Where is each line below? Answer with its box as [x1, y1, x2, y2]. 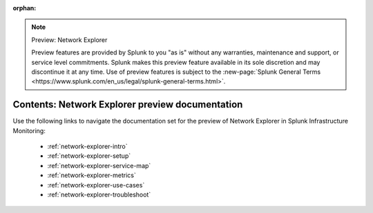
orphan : [12, 4, 37, 12]
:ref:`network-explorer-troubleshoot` [47, 190, 151, 199]
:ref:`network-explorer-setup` [47, 152, 131, 160]
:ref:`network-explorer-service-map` [47, 161, 151, 170]
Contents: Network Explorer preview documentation [12, 99, 243, 110]
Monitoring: [12, 126, 46, 134]
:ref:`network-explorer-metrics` [47, 171, 136, 179]
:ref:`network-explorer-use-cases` [47, 181, 145, 189]
